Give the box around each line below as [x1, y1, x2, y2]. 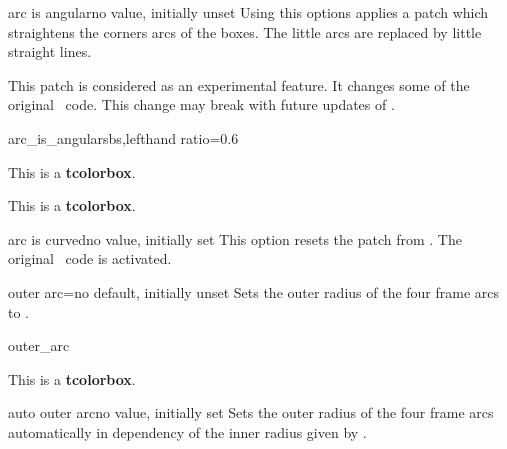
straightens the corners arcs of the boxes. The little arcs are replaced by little [8, 21, 482, 42]
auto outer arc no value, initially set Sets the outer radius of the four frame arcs [8, 402, 494, 423]
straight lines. [8, 41, 92, 62]
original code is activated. [8, 248, 172, 269]
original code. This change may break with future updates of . [8, 94, 395, 115]
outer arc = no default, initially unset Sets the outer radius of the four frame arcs [8, 281, 500, 302]
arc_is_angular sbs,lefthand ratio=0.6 [8, 127, 239, 148]
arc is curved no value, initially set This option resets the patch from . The [8, 228, 462, 249]
